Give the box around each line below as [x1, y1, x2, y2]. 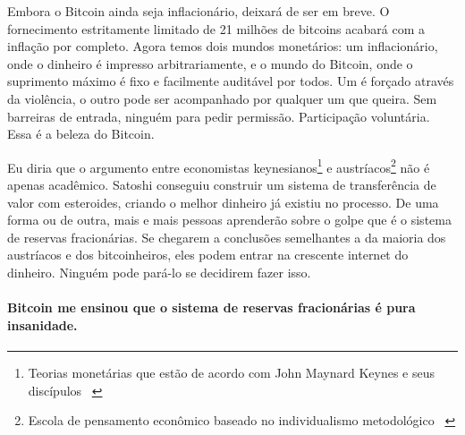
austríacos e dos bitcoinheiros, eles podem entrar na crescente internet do [7, 245, 409, 264]
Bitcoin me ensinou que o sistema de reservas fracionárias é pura [7, 298, 416, 317]
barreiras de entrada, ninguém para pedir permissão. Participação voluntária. [7, 107, 430, 125]
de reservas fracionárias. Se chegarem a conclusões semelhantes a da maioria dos [7, 227, 446, 246]
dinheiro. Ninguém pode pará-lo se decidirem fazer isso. [7, 262, 311, 281]
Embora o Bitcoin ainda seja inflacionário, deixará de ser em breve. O [7, 2, 390, 20]
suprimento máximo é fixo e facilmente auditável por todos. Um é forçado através [7, 72, 454, 90]
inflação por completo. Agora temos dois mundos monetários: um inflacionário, [7, 37, 438, 55]
